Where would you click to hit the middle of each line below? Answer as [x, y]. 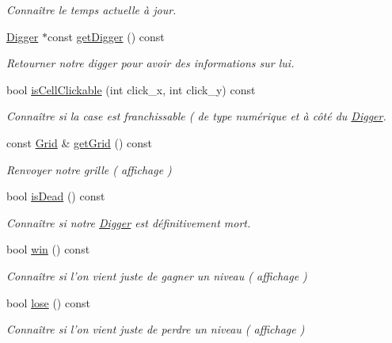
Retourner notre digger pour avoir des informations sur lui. [150, 63]
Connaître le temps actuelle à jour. [91, 10]
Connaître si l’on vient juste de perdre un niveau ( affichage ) [156, 329]
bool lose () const [48, 302]
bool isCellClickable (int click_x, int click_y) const [131, 89]
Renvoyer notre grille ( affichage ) [89, 169]
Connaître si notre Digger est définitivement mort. [129, 222]
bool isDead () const [56, 196]
